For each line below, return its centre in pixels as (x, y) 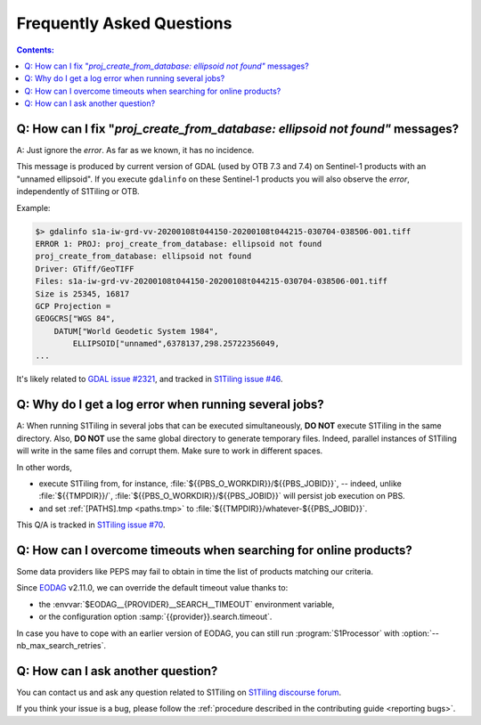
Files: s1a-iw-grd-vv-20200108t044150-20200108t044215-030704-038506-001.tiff (211, 281)
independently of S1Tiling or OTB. (78, 191)
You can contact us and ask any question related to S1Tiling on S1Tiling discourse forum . (179, 692)
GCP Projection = (73, 306)
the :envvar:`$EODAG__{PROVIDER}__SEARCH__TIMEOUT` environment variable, (187, 604)
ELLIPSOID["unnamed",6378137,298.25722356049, (176, 344)
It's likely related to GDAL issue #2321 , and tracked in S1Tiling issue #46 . (150, 379)
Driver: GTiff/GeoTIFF (85, 269)
